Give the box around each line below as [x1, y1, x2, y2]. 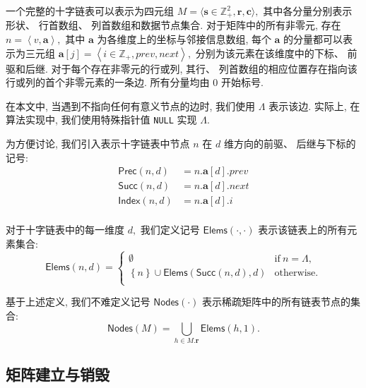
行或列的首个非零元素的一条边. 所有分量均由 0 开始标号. [6, 75, 264, 90]
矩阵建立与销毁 [6, 363, 110, 385]
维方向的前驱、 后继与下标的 [223, 136, 356, 151]
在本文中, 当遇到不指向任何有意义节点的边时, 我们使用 [6, 98, 256, 113]
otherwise [274, 267, 316, 278]
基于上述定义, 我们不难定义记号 [6, 294, 150, 309]
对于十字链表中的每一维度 [6, 222, 124, 237]
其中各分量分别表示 [263, 4, 353, 18]
